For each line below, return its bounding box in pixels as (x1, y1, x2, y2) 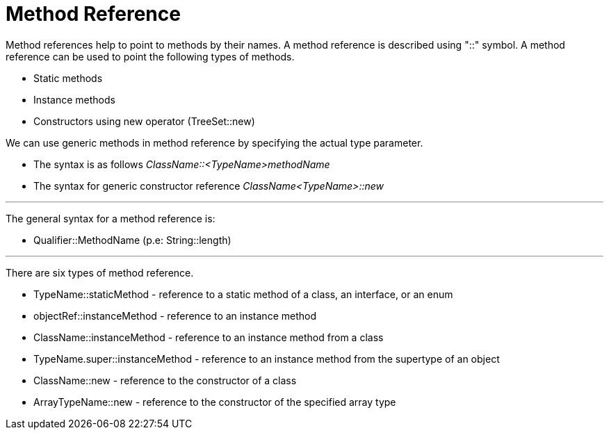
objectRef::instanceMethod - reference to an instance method (33, 309, 316, 322)
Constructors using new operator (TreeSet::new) (33, 115, 255, 127)
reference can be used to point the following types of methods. (6, 50, 295, 63)
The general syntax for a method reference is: (6, 212, 216, 224)
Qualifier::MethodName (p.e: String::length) (33, 233, 232, 246)
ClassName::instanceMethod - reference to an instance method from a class (33, 331, 384, 343)
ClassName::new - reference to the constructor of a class (33, 374, 297, 386)
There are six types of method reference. (6, 266, 194, 279)
